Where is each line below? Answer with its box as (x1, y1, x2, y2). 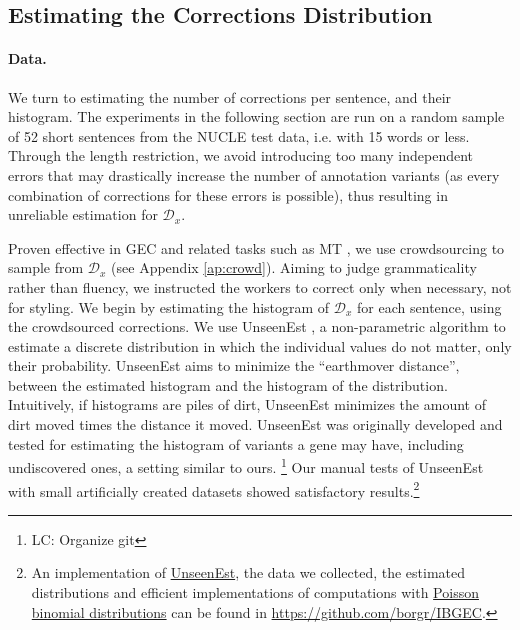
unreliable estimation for (8, 204, 158, 225)
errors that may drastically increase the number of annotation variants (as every (8, 164, 500, 185)
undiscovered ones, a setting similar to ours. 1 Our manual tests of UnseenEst (8, 454, 484, 477)
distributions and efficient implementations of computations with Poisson (31, 581, 479, 602)
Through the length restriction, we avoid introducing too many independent (8, 145, 474, 166)
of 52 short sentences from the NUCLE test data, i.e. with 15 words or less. (8, 125, 470, 146)
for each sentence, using (357, 296, 502, 317)
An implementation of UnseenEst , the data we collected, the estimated (31, 562, 466, 583)
